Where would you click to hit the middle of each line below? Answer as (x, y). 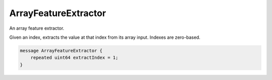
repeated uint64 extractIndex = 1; (74, 58)
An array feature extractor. (37, 28)
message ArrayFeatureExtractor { (61, 51)
